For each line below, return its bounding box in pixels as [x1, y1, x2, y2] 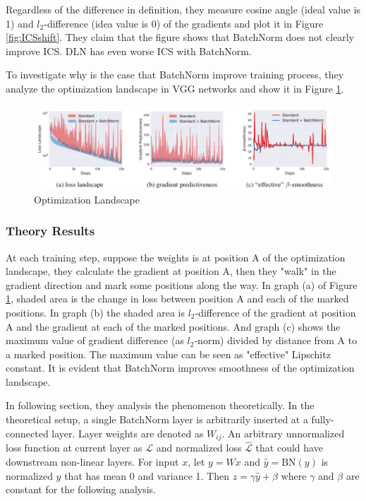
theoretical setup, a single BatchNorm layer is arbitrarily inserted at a [6, 412, 308, 427]
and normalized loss [156, 440, 242, 455]
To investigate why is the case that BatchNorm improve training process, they [6, 67, 344, 82]
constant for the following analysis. [6, 482, 157, 497]
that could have [255, 440, 323, 455]
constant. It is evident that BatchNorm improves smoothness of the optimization [6, 360, 355, 375]
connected [6, 425, 49, 440]
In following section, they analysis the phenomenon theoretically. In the [6, 398, 315, 413]
